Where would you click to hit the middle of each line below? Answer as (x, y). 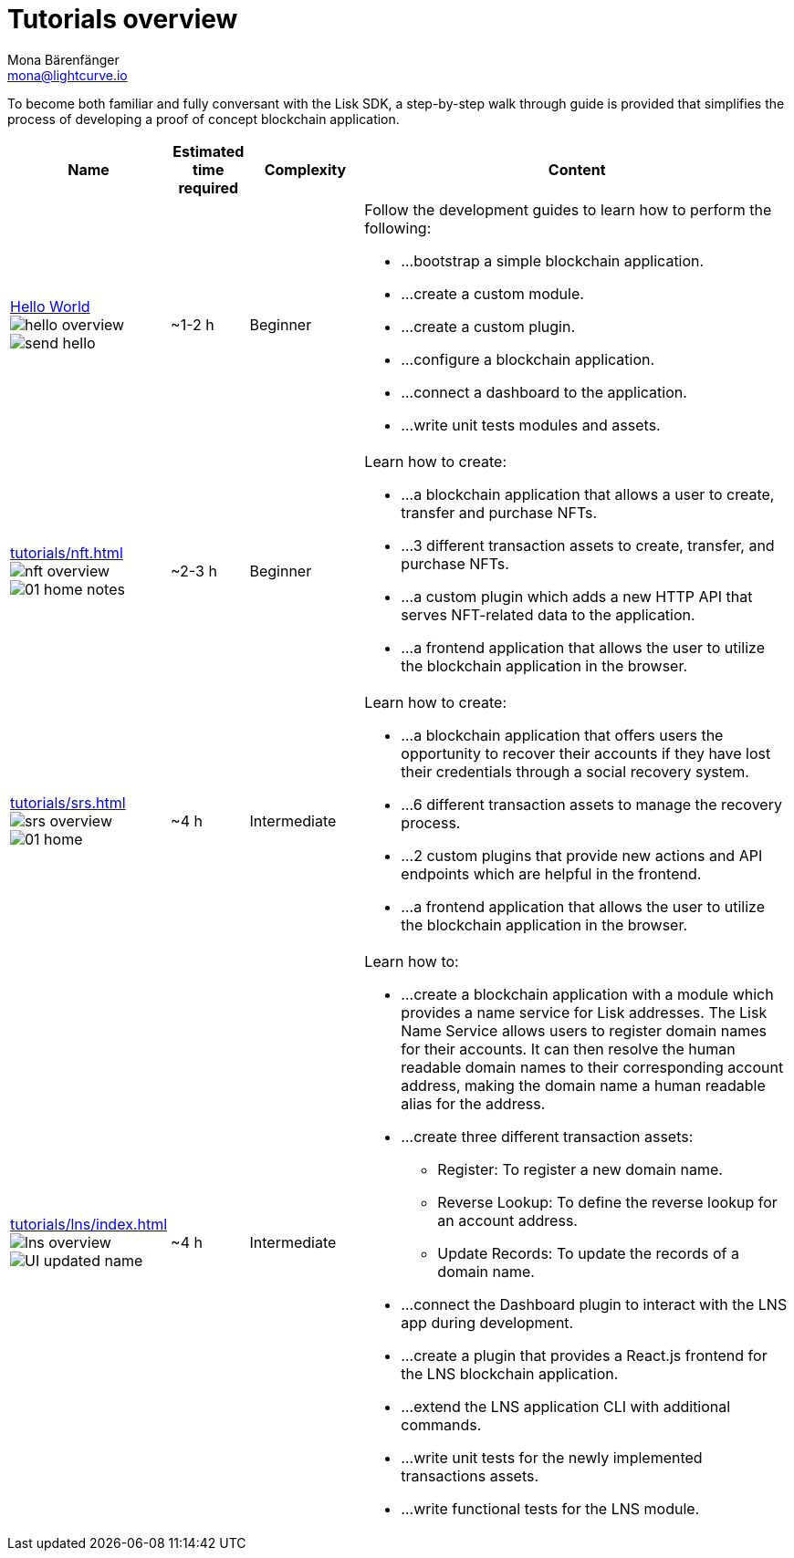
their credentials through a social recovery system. (575, 771)
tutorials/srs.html (68, 802)
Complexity (305, 169)
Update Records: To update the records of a (588, 1253)
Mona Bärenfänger (63, 59)
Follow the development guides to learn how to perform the (568, 209)
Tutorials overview (123, 19)
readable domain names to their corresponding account (592, 1067)
